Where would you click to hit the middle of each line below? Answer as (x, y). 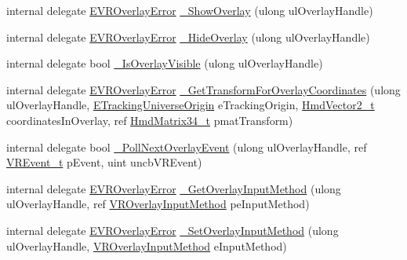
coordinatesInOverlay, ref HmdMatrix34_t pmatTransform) (150, 120)
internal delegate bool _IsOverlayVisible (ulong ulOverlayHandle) (165, 63)
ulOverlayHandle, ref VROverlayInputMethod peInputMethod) (158, 204)
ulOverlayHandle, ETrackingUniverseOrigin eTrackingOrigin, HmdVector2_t (191, 105)
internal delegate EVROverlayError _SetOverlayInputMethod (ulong (173, 230)
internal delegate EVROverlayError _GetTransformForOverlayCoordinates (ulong (203, 89)
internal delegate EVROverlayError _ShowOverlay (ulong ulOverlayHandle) (190, 10)
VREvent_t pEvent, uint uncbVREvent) (104, 162)
